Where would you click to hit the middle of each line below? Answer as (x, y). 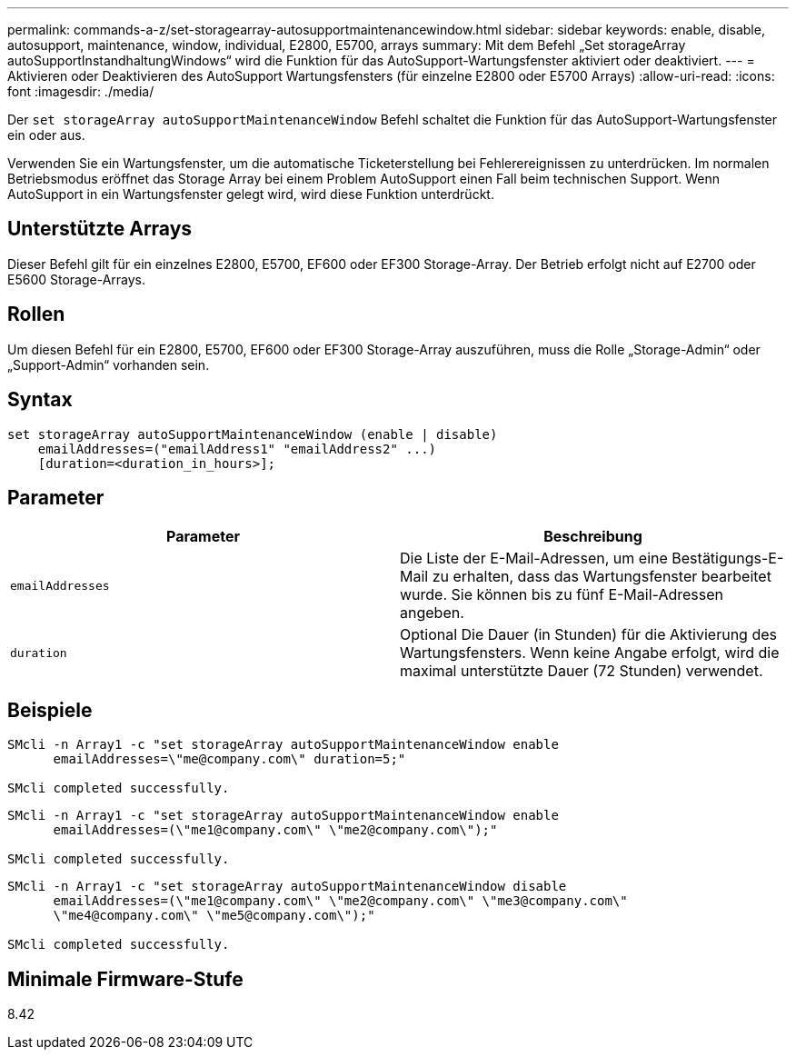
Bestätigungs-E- (728, 558)
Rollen (36, 314)
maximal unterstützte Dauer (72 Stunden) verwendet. (582, 671)
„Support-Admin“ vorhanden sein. (109, 364)
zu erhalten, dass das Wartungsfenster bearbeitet (602, 577)
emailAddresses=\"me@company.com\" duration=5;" (229, 759)
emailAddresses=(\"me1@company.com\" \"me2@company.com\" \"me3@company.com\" (340, 901)
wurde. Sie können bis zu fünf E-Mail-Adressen (562, 595)
